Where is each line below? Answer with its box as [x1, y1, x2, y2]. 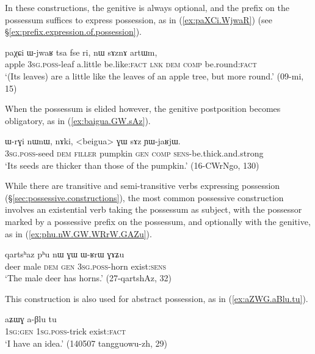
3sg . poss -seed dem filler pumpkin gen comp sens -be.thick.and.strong [5, 146, 264, 159]
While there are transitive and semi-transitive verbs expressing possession [5, 179, 280, 192]
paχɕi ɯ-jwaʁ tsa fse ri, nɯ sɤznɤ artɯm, [5, 45, 157, 58]
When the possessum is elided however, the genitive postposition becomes [5, 102, 281, 115]
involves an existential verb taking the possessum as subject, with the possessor [5, 203, 302, 216]
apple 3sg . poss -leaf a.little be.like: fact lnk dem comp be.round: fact [5, 57, 257, 70]
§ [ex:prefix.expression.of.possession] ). [5, 25, 142, 38]
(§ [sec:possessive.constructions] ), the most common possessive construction [5, 191, 284, 204]
